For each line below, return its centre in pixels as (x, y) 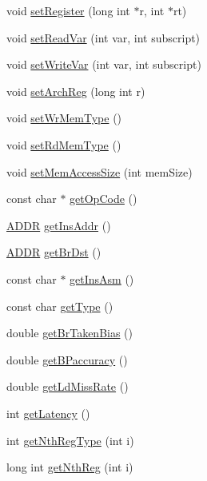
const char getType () (60, 306)
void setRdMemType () (64, 144)
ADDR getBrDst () (54, 252)
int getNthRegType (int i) (70, 440)
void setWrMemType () (64, 118)
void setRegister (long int (68, 10)
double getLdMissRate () (68, 386)
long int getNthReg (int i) (70, 467)
